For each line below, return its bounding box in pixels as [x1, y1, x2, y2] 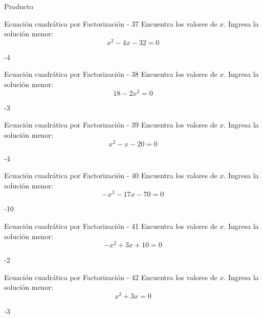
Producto [4, 1, 33, 11]
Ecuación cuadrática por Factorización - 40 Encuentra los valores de [4, 170, 217, 181]
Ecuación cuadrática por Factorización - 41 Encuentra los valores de [4, 221, 217, 231]
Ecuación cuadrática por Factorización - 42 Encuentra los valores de [4, 271, 217, 282]
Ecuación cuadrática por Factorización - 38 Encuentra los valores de [4, 69, 217, 79]
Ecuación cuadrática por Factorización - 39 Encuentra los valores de [4, 119, 217, 130]
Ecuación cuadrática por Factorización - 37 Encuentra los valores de [4, 18, 217, 29]
